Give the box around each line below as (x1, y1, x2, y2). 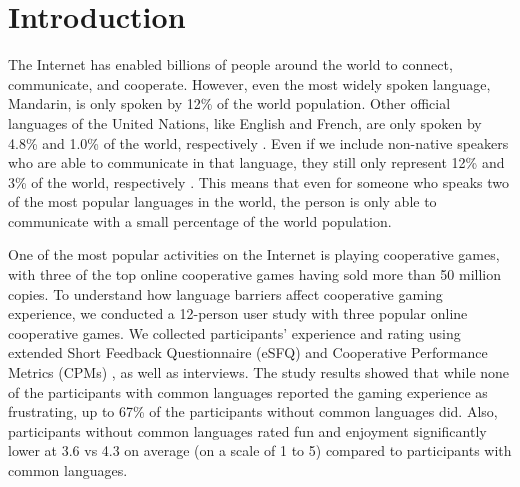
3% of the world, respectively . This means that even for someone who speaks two (8, 171, 510, 192)
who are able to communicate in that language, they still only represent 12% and (8, 152, 505, 173)
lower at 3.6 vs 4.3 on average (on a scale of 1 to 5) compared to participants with (8, 440, 512, 461)
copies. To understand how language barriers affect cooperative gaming (8, 283, 443, 304)
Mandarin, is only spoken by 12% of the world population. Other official (8, 93, 451, 114)
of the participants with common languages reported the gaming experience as (8, 381, 488, 402)
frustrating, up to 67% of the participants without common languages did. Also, (8, 401, 498, 422)
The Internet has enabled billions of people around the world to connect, (8, 54, 453, 75)
